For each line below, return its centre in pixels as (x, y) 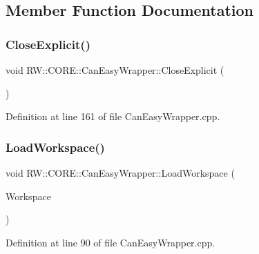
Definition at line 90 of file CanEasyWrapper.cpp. (111, 242)
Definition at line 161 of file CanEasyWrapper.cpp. (113, 116)
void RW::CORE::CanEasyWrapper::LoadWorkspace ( (120, 173)
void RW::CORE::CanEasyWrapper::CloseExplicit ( (115, 70)
